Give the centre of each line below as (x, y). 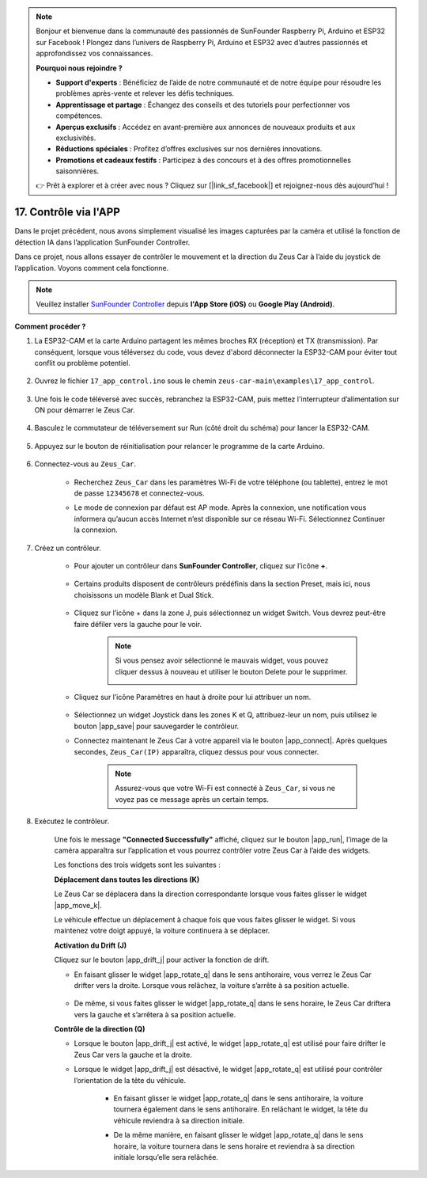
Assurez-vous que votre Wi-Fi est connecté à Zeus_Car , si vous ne (225, 788)
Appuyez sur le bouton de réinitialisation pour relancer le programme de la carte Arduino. (179, 446)
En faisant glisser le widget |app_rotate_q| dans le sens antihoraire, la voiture (238, 1098)
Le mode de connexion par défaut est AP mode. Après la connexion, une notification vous (220, 507)
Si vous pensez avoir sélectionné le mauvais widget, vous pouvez (222, 660)
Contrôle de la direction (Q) (100, 1029)
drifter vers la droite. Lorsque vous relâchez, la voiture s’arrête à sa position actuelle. (212, 985)
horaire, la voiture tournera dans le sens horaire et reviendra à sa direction (234, 1146)
